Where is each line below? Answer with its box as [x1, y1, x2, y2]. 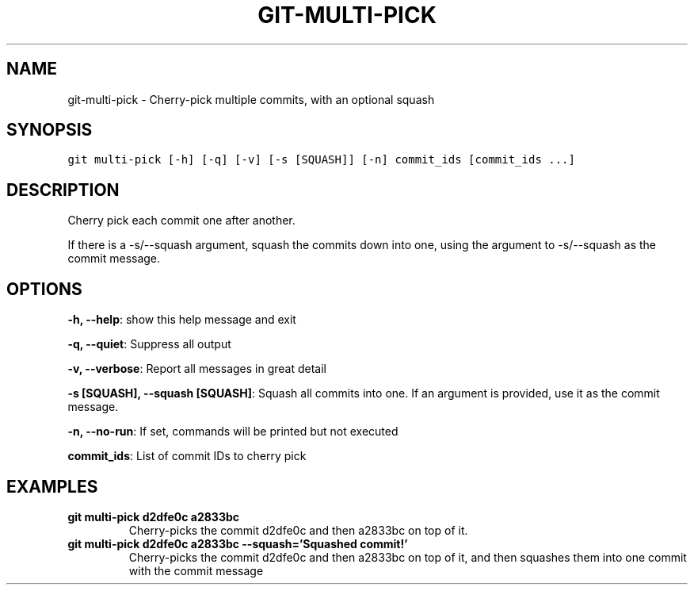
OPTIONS [6, 278, 82, 299]
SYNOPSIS [6, 120, 93, 140]
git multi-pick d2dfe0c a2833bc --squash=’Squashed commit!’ [67, 536, 408, 551]
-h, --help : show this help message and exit [67, 313, 296, 327]
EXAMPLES [6, 476, 98, 497]
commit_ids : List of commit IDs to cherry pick [67, 449, 307, 463]
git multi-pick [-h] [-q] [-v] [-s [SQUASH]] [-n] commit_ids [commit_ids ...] [67, 153, 575, 167]
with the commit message [128, 563, 264, 578]
